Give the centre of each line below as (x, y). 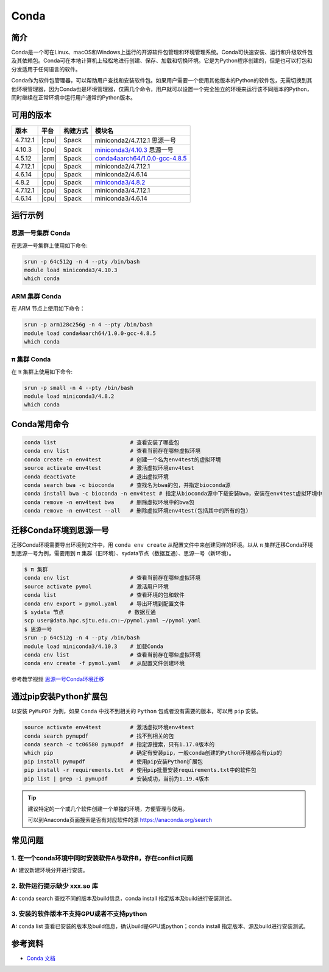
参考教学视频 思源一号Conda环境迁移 (58, 679)
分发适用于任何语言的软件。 (46, 69)
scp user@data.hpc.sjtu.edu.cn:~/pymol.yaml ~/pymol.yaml (112, 621)
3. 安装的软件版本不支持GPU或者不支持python (79, 914)
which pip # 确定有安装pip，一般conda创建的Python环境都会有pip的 (153, 753)
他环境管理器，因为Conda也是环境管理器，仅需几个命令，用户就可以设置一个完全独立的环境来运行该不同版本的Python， (162, 89)
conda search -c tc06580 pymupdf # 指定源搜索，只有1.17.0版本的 (119, 744)
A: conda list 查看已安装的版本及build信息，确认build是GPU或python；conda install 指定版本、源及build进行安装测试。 (160, 926)
